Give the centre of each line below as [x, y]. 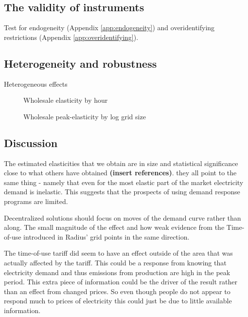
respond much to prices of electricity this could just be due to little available [118, 301]
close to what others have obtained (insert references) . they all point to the [120, 173]
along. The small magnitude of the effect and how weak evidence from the [114, 227]
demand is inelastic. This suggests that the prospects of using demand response [122, 192]
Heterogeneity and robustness [80, 63]
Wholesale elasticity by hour [66, 100]
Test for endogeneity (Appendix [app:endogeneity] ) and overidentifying [109, 28]
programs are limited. [36, 201]
